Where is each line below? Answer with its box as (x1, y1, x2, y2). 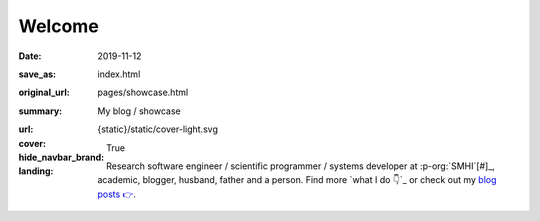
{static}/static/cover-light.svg (97, 123, 219, 135)
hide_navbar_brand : (18, 151, 105, 163)
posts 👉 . (97, 188, 137, 200)
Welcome (18, 15, 99, 37)
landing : (18, 165, 54, 177)
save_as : (18, 68, 57, 80)
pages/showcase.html (97, 86, 189, 99)
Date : (18, 50, 42, 62)
